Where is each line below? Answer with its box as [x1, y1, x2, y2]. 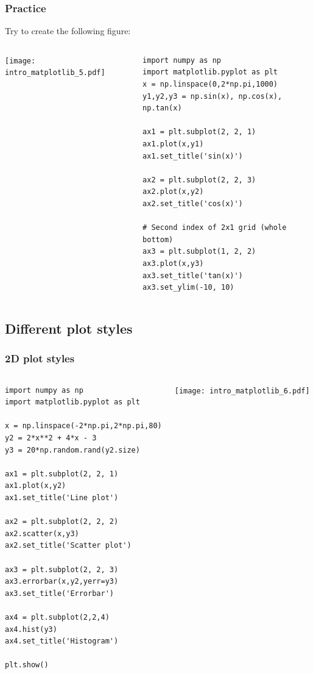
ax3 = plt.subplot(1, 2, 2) [142, 247, 256, 256]
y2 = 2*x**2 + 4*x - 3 [5, 434, 97, 443]
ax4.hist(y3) [5, 625, 57, 634]
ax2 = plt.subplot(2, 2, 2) [5, 517, 119, 526]
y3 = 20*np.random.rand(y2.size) [5, 445, 140, 454]
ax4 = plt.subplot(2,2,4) [5, 612, 110, 622]
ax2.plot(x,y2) [142, 187, 204, 196]
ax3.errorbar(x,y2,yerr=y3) [5, 577, 119, 586]
